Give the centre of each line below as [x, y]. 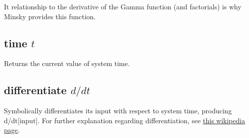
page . [12, 130]
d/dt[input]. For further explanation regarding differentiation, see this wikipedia [124, 120]
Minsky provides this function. [50, 16]
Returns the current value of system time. [67, 63]
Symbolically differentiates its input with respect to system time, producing [118, 111]
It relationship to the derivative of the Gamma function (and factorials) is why [123, 6]
